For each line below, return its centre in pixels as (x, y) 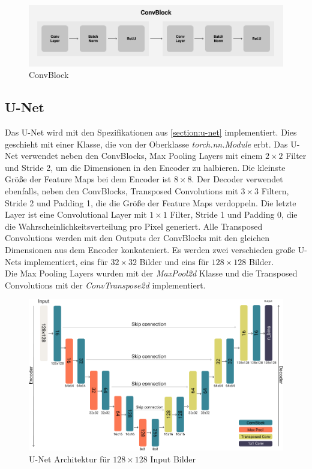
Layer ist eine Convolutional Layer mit (76, 214)
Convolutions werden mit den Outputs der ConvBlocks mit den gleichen (137, 238)
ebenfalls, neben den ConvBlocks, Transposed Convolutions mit (121, 191)
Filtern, (275, 191)
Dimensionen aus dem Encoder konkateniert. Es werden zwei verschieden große (150, 249)
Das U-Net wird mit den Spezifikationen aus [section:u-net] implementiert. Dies (151, 132)
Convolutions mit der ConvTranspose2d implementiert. (105, 285)
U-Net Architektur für (70, 459)
